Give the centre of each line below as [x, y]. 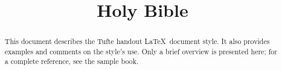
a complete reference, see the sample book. [72, 61]
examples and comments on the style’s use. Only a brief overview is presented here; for [141, 51]
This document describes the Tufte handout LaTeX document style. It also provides [137, 41]
